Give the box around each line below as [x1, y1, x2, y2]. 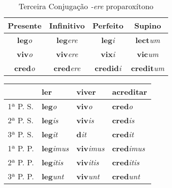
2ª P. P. [8, 157, 34, 168]
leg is [41, 115, 59, 126]
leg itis [41, 157, 63, 168]
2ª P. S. [8, 115, 34, 126]
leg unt [41, 171, 64, 182]
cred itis [112, 157, 140, 168]
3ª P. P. [8, 171, 34, 182]
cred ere [53, 62, 80, 73]
